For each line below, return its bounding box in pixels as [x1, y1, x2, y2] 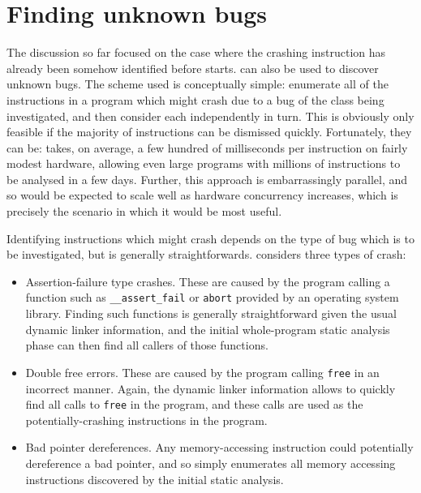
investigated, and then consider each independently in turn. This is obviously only [6, 107, 415, 124]
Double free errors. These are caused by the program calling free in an [25, 363, 380, 380]
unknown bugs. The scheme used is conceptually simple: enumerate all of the [6, 75, 389, 92]
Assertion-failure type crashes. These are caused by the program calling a [25, 272, 390, 289]
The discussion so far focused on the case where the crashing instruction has [6, 44, 386, 61]
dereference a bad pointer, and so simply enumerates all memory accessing [25, 454, 396, 471]
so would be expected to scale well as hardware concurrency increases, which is [6, 186, 398, 204]
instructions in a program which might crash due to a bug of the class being [6, 91, 384, 108]
